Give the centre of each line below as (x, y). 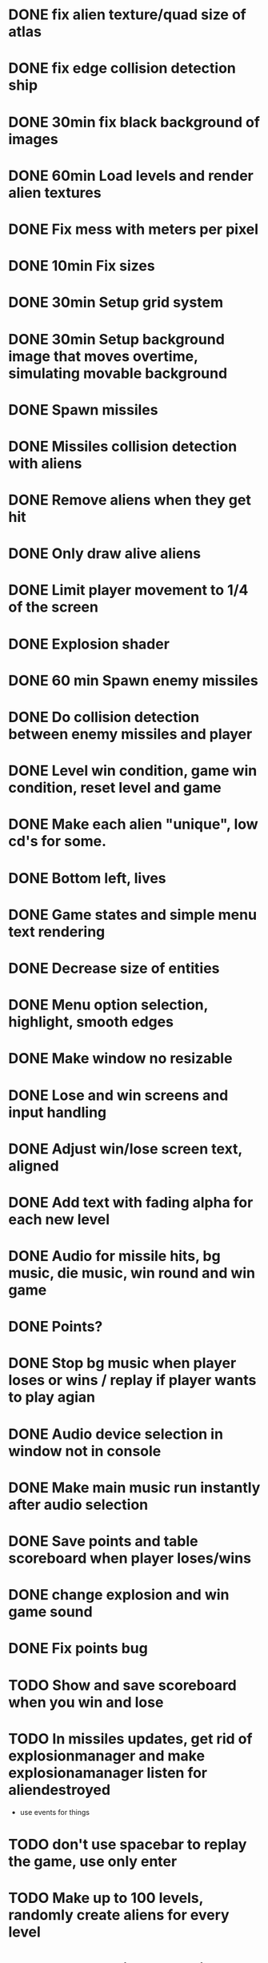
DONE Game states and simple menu (133, 915)
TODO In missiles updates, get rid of (130, 1738)
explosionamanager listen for (108, 1773)
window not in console (85, 1451)
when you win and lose (86, 1702)
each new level (59, 1219)
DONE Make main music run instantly (134, 1487)
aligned (34, 1166)
